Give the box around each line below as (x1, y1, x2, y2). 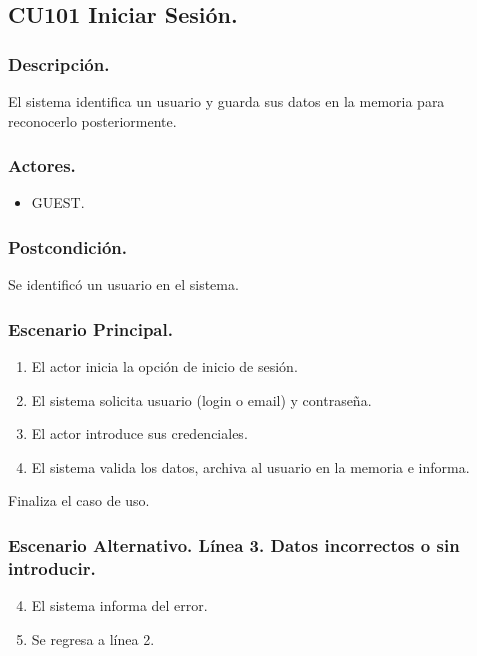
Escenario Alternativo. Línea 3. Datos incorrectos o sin (8, 532, 460, 557)
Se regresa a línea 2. (31, 628, 155, 649)
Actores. (8, 153, 76, 178)
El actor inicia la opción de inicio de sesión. (31, 356, 298, 377)
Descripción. (8, 51, 110, 76)
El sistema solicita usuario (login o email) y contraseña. (31, 389, 372, 410)
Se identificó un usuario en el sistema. (8, 274, 239, 295)
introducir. (8, 555, 96, 580)
